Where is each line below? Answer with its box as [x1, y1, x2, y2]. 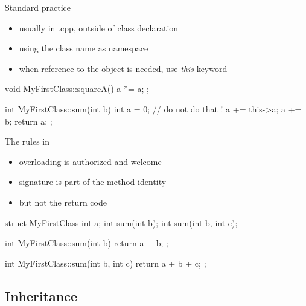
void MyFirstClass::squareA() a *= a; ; [5, 82, 150, 95]
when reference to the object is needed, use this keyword [19, 62, 228, 74]
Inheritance [5, 286, 78, 305]
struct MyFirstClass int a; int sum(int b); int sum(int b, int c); [5, 216, 238, 229]
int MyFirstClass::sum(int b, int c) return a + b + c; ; [5, 256, 206, 269]
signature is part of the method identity [19, 175, 167, 188]
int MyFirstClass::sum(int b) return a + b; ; [5, 236, 168, 249]
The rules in [5, 135, 50, 148]
